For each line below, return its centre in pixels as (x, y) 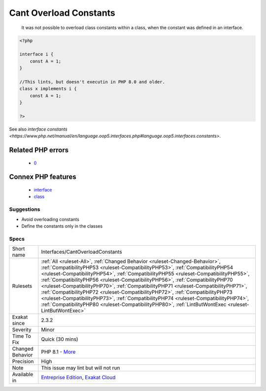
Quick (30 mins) (60, 339)
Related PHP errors (39, 150)
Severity (22, 330)
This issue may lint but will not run (81, 368)
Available (23, 374)
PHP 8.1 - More (58, 352)
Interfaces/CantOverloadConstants (82, 252)
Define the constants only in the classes (62, 226)
